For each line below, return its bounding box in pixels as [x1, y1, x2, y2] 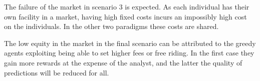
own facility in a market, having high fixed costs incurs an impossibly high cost [4, 11, 247, 21]
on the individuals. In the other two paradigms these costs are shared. [4, 21, 219, 31]
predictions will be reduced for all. [4, 67, 109, 77]
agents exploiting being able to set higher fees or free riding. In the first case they [4, 47, 254, 58]
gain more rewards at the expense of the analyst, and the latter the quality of [4, 57, 242, 67]
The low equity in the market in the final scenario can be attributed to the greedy [4, 37, 256, 48]
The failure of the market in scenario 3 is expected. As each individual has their [4, 1, 249, 11]
